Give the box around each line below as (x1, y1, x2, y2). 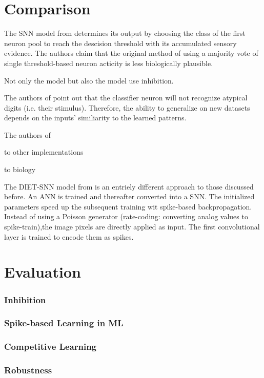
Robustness (4, 364, 52, 376)
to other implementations (4, 146, 84, 157)
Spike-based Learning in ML (4, 317, 124, 329)
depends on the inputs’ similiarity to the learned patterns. (4, 112, 187, 123)
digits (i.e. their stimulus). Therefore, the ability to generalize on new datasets (4, 102, 250, 113)
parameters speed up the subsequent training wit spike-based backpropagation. (4, 201, 252, 212)
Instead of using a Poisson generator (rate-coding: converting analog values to (4, 211, 248, 222)
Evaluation (4, 261, 81, 282)
